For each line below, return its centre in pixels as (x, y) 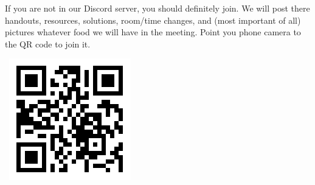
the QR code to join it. (48, 44)
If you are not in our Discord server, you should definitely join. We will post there (157, 8)
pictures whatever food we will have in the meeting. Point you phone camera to (153, 32)
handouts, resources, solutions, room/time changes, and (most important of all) (153, 20)
